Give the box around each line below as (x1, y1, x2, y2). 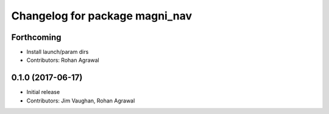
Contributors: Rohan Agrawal (26, 56, 100, 64)
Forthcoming (11, 32, 62, 42)
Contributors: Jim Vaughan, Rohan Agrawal (26, 97, 135, 104)
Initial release (26, 89, 60, 96)
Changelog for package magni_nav (11, 9, 192, 22)
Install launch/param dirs (26, 49, 89, 56)
